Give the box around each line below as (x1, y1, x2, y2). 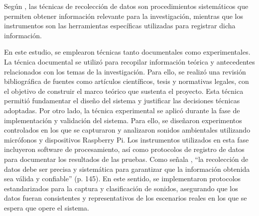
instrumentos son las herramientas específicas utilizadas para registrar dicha (4, 20, 236, 31)
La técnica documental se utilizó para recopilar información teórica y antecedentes (4, 56, 255, 67)
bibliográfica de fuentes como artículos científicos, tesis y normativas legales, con (4, 76, 249, 86)
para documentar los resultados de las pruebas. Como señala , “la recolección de (4, 153, 249, 164)
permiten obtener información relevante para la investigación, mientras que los (4, 10, 243, 21)
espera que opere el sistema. (4, 202, 89, 213)
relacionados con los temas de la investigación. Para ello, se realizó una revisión (4, 66, 246, 76)
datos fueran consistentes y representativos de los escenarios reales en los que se (4, 193, 247, 203)
